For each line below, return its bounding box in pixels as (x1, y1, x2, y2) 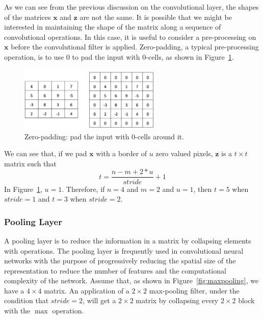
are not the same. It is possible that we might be (80, 11, 232, 22)
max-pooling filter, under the (149, 285, 240, 296)
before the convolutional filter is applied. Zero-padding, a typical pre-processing (11, 41, 259, 52)
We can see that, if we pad (4, 148, 87, 159)
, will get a (83, 295, 116, 306)
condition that (4, 295, 49, 306)
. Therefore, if (62, 183, 105, 194)
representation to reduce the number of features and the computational (4, 265, 226, 276)
